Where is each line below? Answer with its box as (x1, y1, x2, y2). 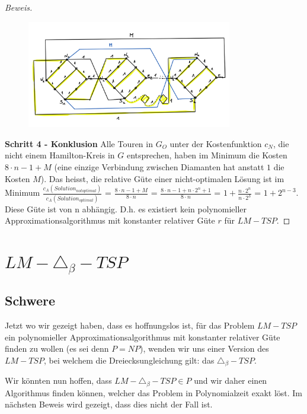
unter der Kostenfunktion (170, 137, 262, 149)
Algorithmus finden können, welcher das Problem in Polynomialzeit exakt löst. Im (5, 386, 303, 399)
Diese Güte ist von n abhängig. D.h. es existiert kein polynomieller (5, 202, 247, 215)
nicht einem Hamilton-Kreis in (5, 149, 115, 161)
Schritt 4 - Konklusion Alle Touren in (5, 137, 153, 149)
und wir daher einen (194, 374, 267, 387)
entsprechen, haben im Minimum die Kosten (126, 149, 287, 161)
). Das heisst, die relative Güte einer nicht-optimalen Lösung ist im (40, 172, 284, 184)
